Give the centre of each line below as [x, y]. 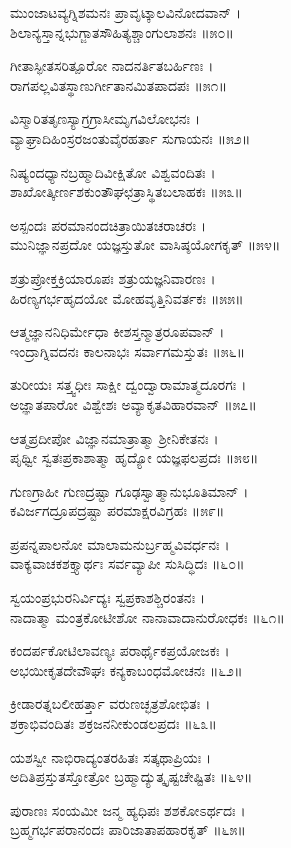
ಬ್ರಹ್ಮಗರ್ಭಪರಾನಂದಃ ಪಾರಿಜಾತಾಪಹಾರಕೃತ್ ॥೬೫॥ [128, 829]
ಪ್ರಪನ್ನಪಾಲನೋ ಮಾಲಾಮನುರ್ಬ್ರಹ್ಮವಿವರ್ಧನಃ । [120, 543]
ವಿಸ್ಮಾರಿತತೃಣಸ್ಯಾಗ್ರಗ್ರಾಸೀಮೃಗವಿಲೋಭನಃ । [105, 118]
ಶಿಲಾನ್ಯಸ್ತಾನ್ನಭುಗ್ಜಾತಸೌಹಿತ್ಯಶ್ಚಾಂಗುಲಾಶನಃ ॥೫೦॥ [122, 31]
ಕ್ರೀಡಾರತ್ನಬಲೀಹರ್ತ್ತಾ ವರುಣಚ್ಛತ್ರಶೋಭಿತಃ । [110, 703]
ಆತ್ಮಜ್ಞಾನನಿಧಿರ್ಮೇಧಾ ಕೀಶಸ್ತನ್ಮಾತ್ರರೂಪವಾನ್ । [117, 331]
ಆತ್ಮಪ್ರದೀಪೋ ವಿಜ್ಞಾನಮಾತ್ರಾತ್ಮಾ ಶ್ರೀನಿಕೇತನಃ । [114, 437]
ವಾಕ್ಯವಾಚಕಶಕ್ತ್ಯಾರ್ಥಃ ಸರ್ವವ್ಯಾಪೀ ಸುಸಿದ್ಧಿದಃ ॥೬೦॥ [127, 563]
